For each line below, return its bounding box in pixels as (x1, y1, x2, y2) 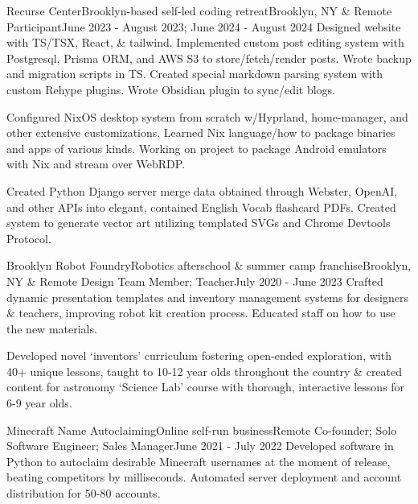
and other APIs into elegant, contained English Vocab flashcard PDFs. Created (6, 198, 396, 215)
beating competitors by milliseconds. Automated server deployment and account (6, 469, 402, 485)
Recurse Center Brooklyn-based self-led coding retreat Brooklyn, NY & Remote (6, 2, 392, 19)
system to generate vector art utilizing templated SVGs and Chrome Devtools (6, 214, 391, 231)
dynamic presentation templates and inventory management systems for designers (6, 288, 408, 305)
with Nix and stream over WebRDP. (6, 155, 186, 172)
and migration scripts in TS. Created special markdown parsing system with (6, 65, 383, 82)
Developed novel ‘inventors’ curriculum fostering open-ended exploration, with (6, 347, 391, 364)
